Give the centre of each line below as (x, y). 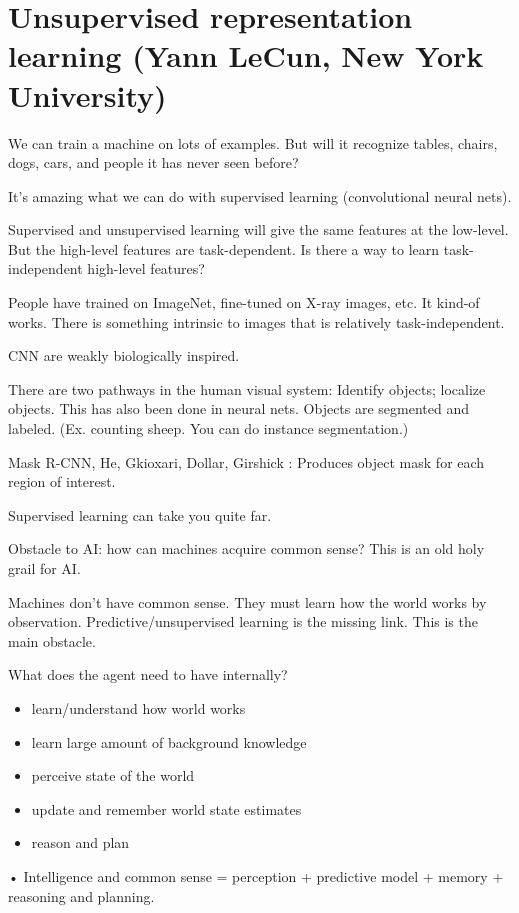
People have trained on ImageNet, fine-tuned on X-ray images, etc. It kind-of (244, 302)
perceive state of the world (113, 775)
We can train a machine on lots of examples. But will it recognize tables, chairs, (253, 142)
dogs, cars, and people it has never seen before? (153, 162)
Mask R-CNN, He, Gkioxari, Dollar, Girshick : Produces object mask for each (246, 461)
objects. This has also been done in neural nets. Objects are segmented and (239, 408)
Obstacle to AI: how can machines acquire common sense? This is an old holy (246, 548)
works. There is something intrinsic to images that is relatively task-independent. (256, 321)
